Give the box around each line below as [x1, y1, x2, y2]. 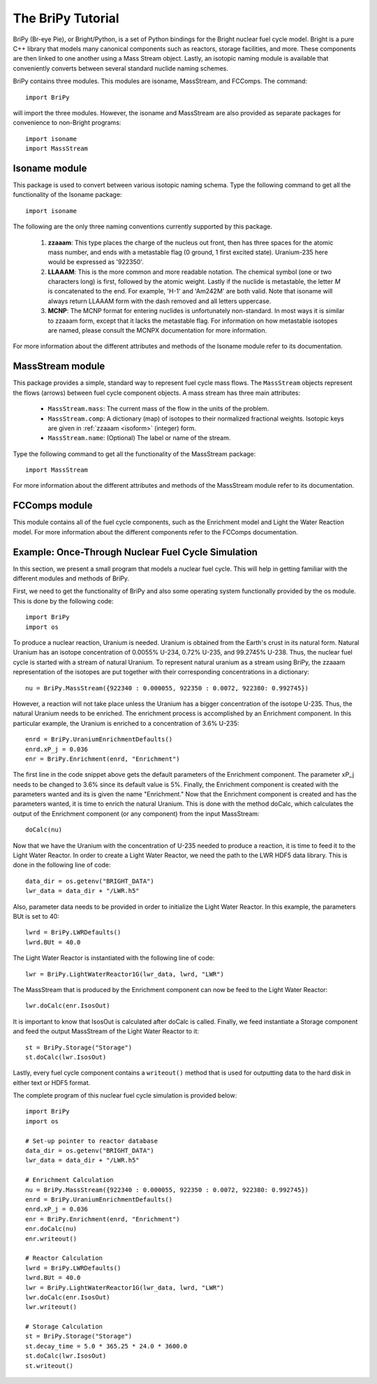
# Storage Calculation [25, 1323, 103, 1331]
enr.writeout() [25, 1234, 77, 1243]
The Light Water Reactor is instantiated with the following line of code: [13, 954, 215, 962]
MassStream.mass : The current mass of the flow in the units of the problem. [47, 405, 269, 413]
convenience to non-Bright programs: [13, 119, 121, 127]
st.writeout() [25, 1362, 73, 1369]
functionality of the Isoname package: [13, 191, 122, 199]
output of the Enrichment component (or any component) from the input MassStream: [13, 809, 260, 817]
